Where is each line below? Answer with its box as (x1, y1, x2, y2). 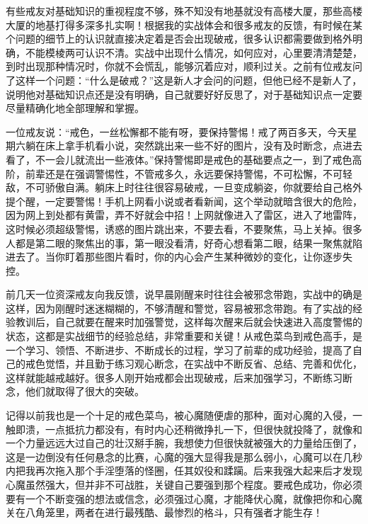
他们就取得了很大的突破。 (25, 384, 144, 399)
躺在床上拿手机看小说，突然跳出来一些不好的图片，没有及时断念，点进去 (25, 138, 362, 153)
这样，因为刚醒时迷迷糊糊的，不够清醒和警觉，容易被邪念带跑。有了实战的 (6, 300, 352, 315)
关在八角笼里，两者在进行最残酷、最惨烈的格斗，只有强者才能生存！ (6, 505, 323, 520)
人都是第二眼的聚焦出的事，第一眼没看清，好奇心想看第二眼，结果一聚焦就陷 (6, 235, 362, 250)
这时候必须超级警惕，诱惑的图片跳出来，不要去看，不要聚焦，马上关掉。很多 (6, 221, 362, 236)
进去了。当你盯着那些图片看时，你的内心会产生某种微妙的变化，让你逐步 (6, 249, 343, 264)
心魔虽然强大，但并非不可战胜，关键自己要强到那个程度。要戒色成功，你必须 (6, 477, 362, 491)
